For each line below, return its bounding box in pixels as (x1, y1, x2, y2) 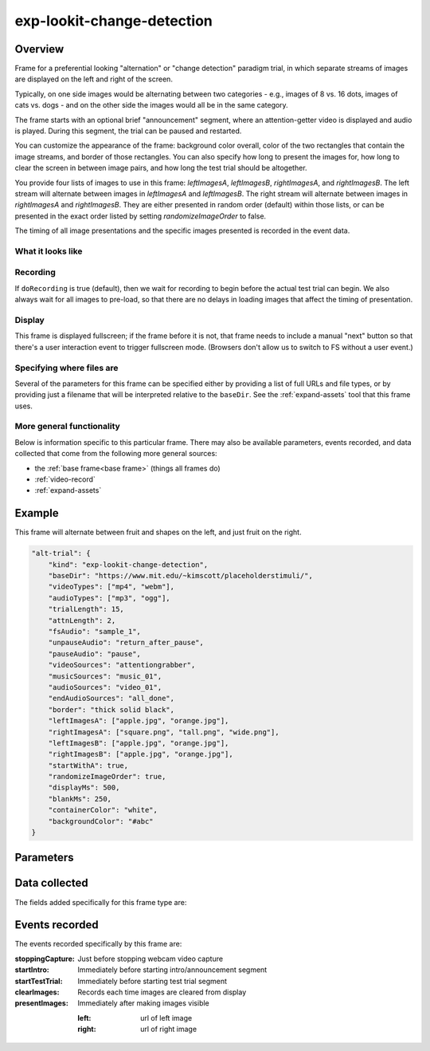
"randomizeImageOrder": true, (48, 772, 166, 781)
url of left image (140, 1013, 193, 1022)
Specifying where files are (14, 362, 119, 373)
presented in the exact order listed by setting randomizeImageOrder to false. (14, 211, 267, 221)
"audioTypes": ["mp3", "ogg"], (48, 593, 170, 602)
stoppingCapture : (14, 954, 75, 963)
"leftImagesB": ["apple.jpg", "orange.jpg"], (48, 738, 229, 747)
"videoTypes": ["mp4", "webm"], (48, 582, 175, 592)
